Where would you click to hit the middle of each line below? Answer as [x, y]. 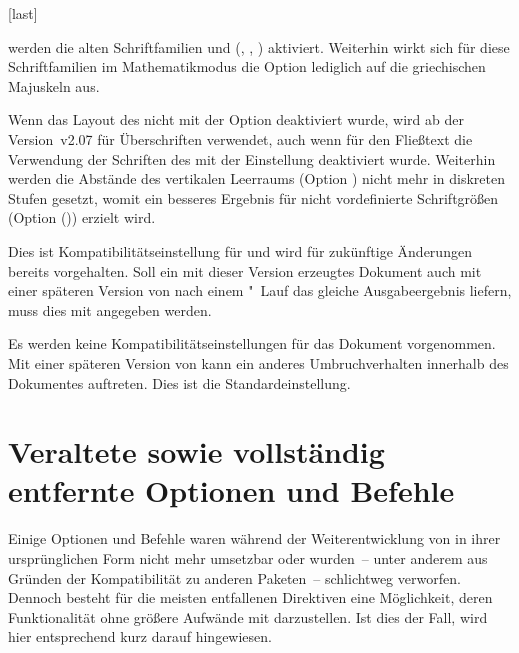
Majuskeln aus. [54, 85]
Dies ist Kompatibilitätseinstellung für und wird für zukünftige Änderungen [240, 250]
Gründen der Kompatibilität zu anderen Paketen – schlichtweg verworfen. [234, 577]
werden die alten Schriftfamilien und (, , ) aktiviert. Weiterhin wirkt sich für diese [259, 46]
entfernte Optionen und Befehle [231, 490]
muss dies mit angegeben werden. [110, 309]
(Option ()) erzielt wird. [82, 217]
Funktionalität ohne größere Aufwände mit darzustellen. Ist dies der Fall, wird [248, 616]
